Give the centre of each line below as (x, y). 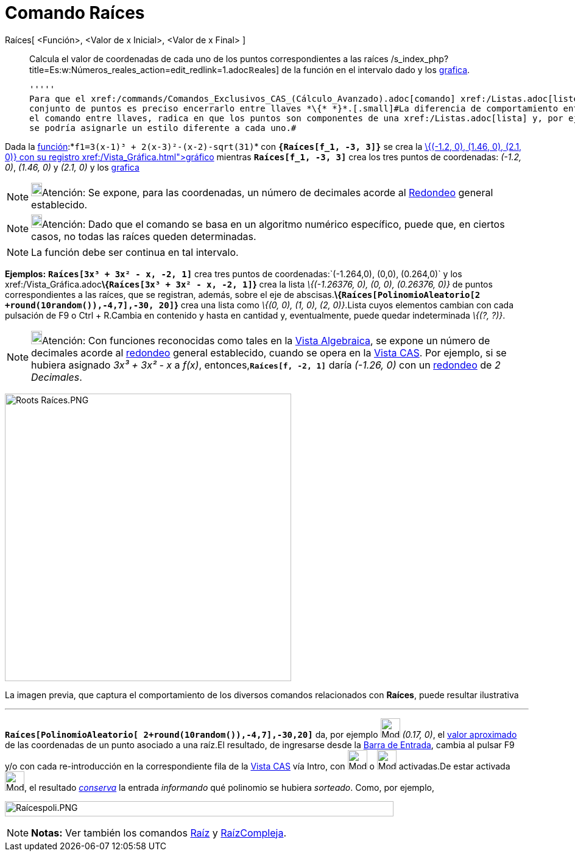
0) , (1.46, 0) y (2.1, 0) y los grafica (72, 167)
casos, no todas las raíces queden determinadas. (144, 236)
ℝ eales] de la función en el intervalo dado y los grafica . (359, 69)
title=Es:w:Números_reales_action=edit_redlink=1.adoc (139, 69)
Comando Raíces (75, 13)
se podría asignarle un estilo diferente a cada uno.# (163, 128)
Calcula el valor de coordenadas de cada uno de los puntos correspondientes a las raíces (209, 58)
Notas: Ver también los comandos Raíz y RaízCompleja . (159, 833)
